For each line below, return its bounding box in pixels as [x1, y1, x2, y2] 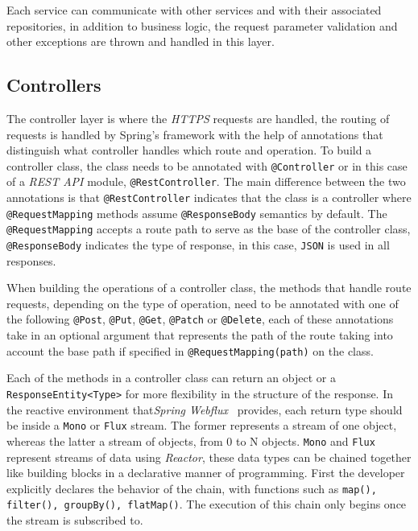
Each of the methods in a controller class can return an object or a [6, 369, 336, 386]
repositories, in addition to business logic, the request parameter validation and [6, 17, 398, 34]
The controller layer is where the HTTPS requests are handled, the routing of [6, 109, 390, 126]
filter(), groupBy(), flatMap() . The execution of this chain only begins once [6, 496, 407, 512]
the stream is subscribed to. [6, 512, 143, 529]
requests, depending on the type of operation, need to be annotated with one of [6, 294, 399, 311]
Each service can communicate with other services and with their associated [6, 2, 382, 18]
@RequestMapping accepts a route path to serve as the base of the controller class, [6, 220, 411, 237]
